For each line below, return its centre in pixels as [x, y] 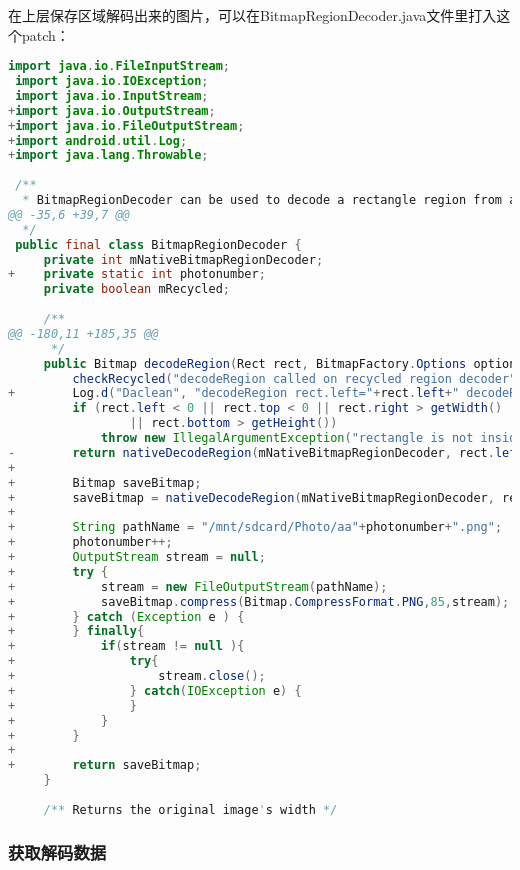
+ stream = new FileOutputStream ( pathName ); [198, 586]
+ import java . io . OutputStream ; [112, 110]
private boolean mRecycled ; [136, 289]
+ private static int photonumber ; [137, 274]
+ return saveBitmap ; [105, 765]
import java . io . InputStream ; [112, 95]
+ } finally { [76, 631]
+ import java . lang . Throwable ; [108, 155]
